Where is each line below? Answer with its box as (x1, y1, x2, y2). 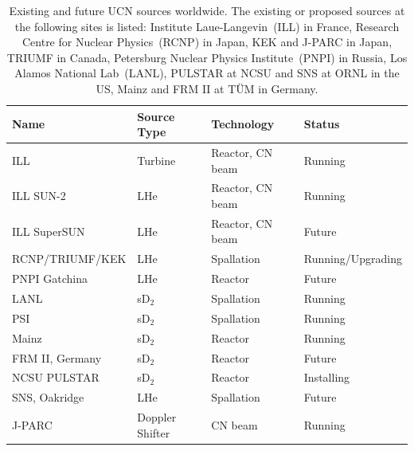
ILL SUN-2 (12, 187, 66, 204)
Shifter (137, 424, 170, 441)
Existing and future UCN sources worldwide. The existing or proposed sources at (9, 2, 405, 18)
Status (303, 116, 340, 132)
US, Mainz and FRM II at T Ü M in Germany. (96, 80, 318, 96)
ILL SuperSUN (12, 222, 85, 239)
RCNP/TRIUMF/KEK (12, 250, 127, 267)
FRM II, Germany (12, 349, 102, 366)
